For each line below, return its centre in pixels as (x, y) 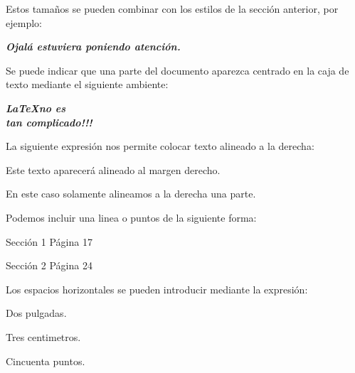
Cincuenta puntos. (46, 361)
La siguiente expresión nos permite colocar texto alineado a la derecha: (160, 146)
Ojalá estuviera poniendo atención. (93, 47)
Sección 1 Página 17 (49, 241)
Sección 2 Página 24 (49, 265)
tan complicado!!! (49, 122)
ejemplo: (24, 22)
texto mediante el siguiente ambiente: (87, 84)
